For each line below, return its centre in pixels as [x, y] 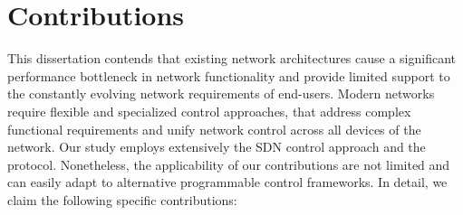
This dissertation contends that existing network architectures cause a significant [232, 58]
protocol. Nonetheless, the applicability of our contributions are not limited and [229, 164]
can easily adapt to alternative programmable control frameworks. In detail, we [227, 182]
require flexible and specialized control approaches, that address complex [209, 111]
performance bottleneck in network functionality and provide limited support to [229, 75]
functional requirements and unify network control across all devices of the [214, 129]
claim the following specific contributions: [122, 199]
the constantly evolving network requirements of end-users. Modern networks [221, 93]
